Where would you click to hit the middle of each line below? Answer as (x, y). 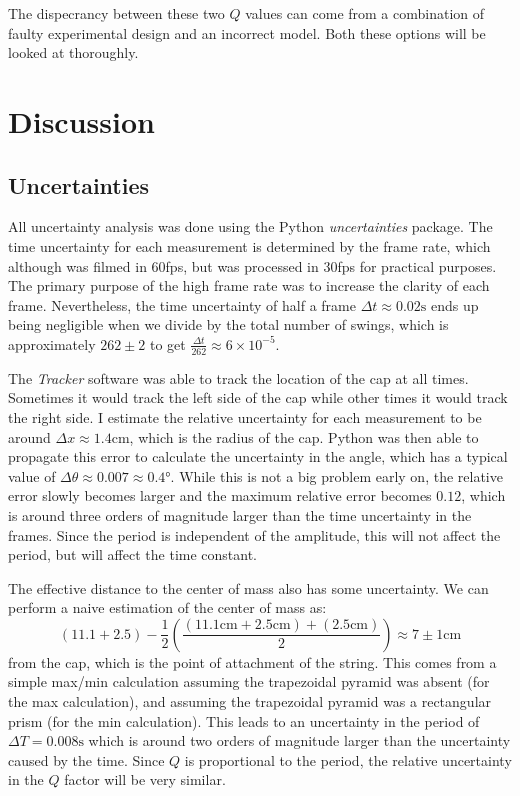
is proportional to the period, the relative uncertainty (348, 759)
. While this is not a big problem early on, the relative (336, 475)
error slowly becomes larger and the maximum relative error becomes (220, 495)
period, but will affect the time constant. (133, 554)
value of (32, 475)
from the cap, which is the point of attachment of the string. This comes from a (252, 661)
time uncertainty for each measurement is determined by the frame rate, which (249, 245)
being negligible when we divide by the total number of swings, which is (228, 324)
